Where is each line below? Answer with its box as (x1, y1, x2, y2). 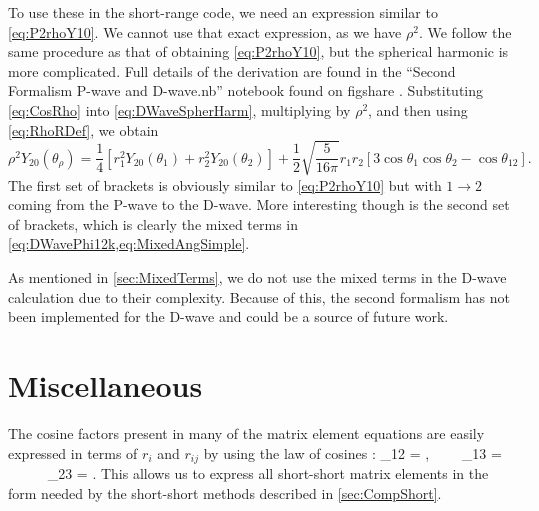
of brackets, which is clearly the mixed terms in (8, 213, 299, 234)
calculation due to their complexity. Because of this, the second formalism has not (8, 286, 510, 307)
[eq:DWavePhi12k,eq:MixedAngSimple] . (8, 233, 250, 254)
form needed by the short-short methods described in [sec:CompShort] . (8, 482, 442, 503)
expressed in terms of (8, 442, 138, 463)
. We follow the (418, 21, 512, 42)
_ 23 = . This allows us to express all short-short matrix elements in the (47, 463, 489, 484)
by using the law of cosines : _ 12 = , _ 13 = (203, 442, 502, 463)
